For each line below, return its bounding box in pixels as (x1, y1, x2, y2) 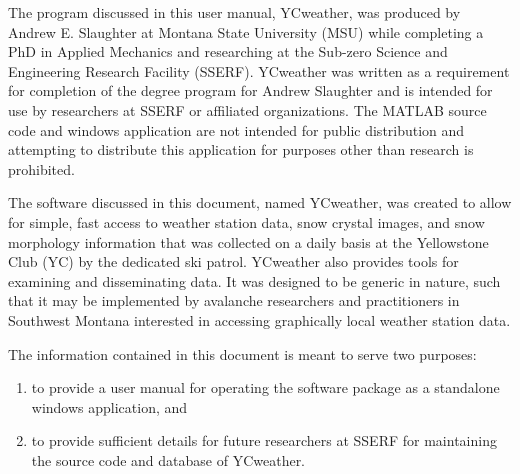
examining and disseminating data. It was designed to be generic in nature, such (8, 270, 501, 291)
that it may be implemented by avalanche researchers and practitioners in (8, 290, 460, 311)
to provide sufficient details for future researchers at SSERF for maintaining (31, 430, 497, 451)
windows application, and (31, 396, 188, 417)
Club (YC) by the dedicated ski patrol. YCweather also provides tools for (8, 251, 459, 272)
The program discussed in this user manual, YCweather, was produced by (8, 2, 461, 22)
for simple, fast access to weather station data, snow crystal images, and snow (8, 211, 485, 232)
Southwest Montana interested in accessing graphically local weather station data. (8, 309, 511, 330)
